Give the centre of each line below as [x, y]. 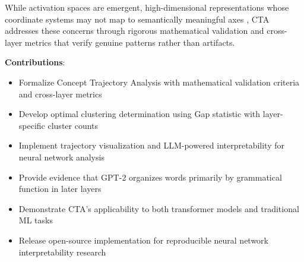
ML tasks [36, 220]
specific [32, 125]
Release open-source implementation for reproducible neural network [143, 240]
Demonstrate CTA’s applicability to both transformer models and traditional [159, 208]
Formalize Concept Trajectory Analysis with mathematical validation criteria [159, 82]
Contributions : [35, 62]
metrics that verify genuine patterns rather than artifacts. [130, 42]
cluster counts [73, 125]
